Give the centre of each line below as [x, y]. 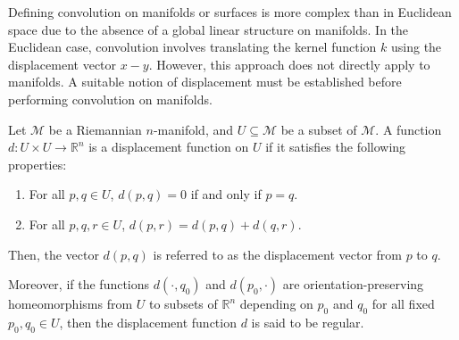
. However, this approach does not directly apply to [289, 64]
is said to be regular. [308, 322]
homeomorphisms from [71, 304]
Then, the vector [54, 254]
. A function [409, 129]
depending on [276, 304]
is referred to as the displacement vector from [277, 254]
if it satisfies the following [336, 147]
